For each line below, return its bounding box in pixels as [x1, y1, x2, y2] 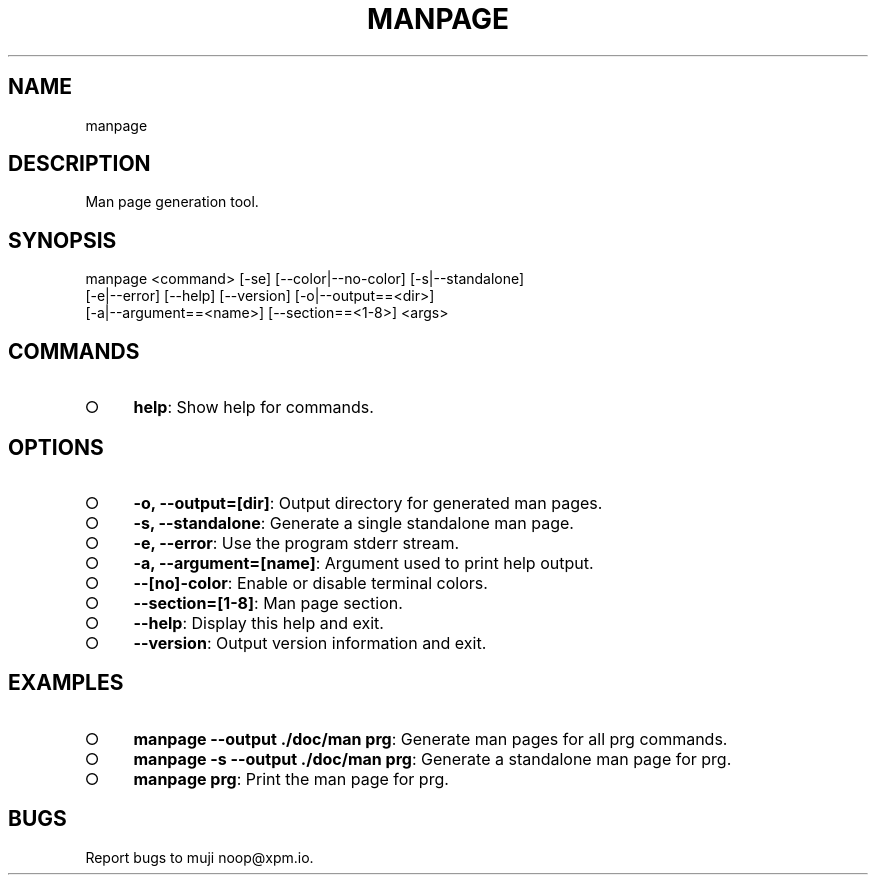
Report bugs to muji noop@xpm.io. [85, 848, 314, 866]
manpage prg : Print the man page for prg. [133, 768, 449, 789]
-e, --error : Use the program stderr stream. [133, 532, 460, 553]
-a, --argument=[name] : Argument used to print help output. [133, 552, 594, 573]
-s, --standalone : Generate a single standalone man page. [133, 512, 574, 533]
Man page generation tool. [85, 193, 259, 211]
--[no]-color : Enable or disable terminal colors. [133, 572, 488, 593]
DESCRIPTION [8, 151, 151, 177]
